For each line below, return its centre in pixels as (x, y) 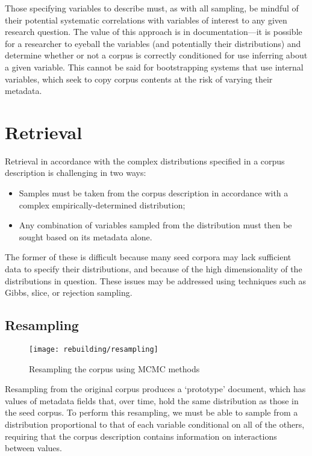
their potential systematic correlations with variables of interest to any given (146, 20)
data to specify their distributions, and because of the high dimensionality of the (154, 269)
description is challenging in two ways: (76, 173)
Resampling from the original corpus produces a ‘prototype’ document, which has (155, 389)
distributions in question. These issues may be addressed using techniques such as (155, 280)
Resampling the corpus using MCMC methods (114, 368)
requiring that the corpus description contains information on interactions (141, 436)
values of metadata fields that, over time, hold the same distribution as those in (152, 400)
